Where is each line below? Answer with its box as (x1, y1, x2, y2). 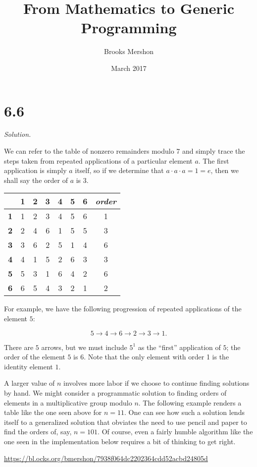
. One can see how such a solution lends (124, 407, 245, 417)
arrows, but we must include (41, 342, 127, 352)
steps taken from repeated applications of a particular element (4, 155, 193, 166)
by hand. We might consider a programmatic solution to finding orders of (4, 387, 227, 398)
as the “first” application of (138, 342, 221, 352)
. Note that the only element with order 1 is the (84, 351, 229, 362)
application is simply (4, 165, 67, 175)
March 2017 (111, 62, 147, 73)
